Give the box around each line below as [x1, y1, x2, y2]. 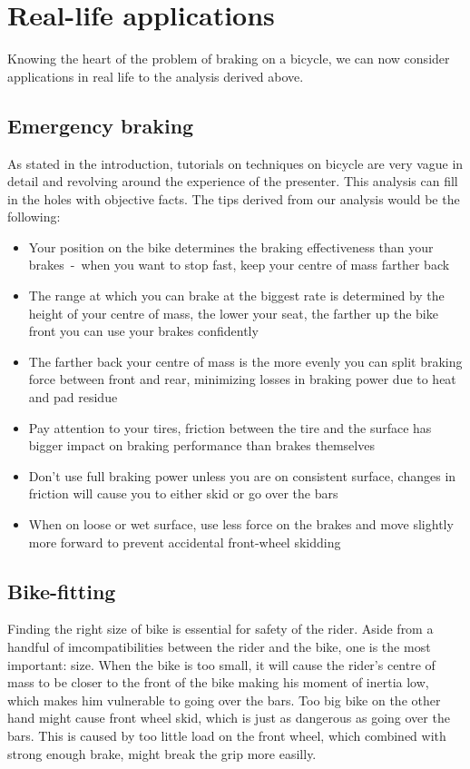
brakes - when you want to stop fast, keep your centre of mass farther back [28, 255, 450, 274]
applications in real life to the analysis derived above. [7, 66, 304, 85]
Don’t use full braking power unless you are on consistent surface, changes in [28, 466, 456, 485]
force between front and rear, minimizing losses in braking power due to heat [28, 370, 456, 389]
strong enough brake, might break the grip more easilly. [7, 744, 317, 763]
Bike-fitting [7, 577, 116, 605]
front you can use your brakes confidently [28, 321, 259, 340]
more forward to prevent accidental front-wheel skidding [28, 532, 341, 551]
